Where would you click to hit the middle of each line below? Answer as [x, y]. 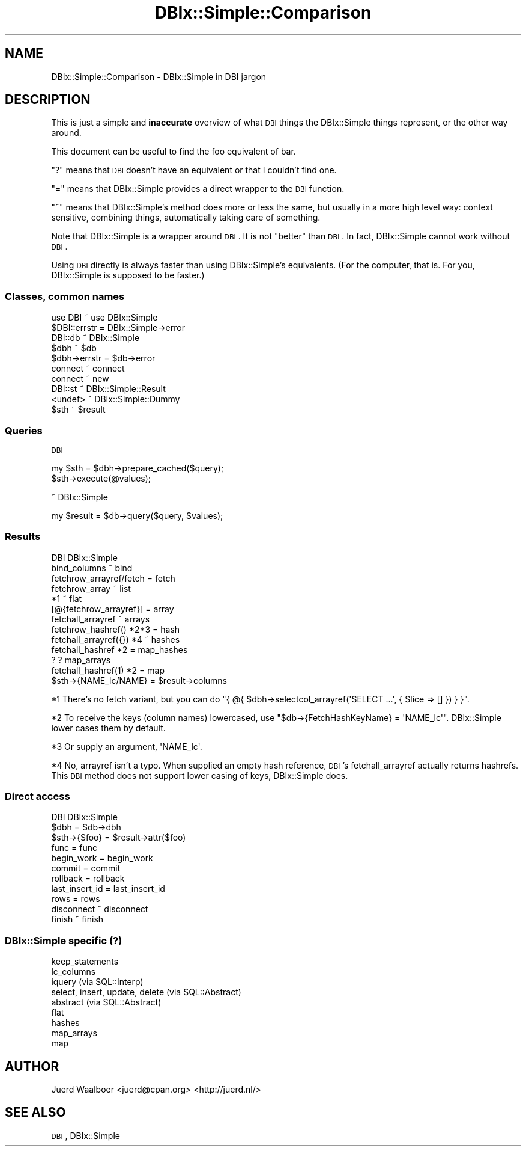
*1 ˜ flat [67, 598]
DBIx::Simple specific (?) [64, 940]
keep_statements [85, 962]
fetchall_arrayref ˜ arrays [101, 619]
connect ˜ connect [88, 369]
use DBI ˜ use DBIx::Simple [104, 318]
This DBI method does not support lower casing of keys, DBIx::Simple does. [200, 775]
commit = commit [86, 868]
